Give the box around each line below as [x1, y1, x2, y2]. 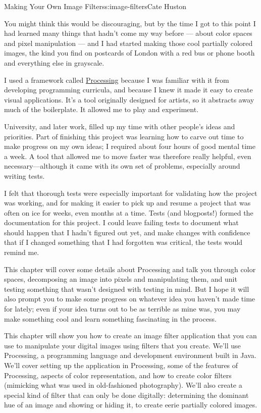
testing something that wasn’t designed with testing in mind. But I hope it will [4, 283, 249, 294]
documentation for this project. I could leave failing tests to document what [4, 217, 239, 228]
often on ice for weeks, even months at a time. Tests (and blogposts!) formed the [4, 207, 253, 218]
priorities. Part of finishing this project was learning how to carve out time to [4, 131, 244, 141]
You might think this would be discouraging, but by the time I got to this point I [4, 18, 256, 28]
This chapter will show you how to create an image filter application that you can [4, 330, 257, 341]
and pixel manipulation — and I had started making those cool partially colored [4, 37, 253, 48]
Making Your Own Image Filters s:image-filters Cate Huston [4, 1, 187, 11]
